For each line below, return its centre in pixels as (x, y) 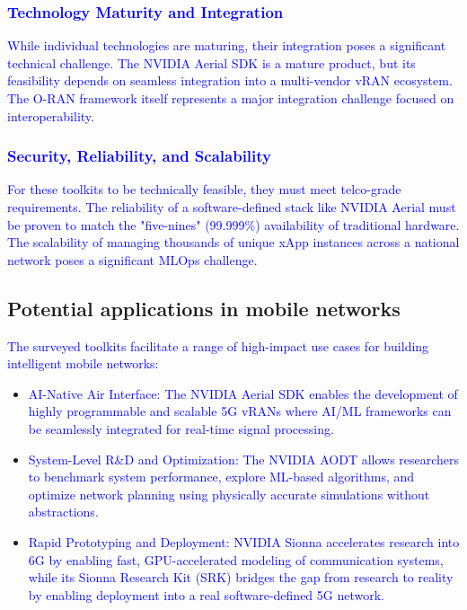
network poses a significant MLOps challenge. (132, 259)
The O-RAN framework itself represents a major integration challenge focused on (231, 98)
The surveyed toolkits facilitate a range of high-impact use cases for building (218, 345)
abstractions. (63, 512)
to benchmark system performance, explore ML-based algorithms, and (221, 477)
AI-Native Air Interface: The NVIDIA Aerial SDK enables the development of (243, 393)
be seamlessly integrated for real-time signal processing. (181, 428)
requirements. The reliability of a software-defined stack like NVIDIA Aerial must (232, 207)
